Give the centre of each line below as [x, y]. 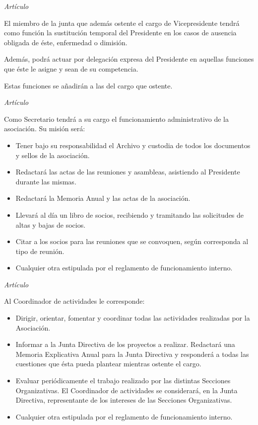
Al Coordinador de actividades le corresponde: [74, 301]
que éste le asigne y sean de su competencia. [71, 68]
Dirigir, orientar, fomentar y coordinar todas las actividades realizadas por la [133, 318]
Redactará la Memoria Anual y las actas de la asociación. [103, 198]
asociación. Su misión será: [45, 128]
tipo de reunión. [40, 251]
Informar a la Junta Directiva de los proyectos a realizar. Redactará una [125, 344]
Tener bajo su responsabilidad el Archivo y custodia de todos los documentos [133, 145]
